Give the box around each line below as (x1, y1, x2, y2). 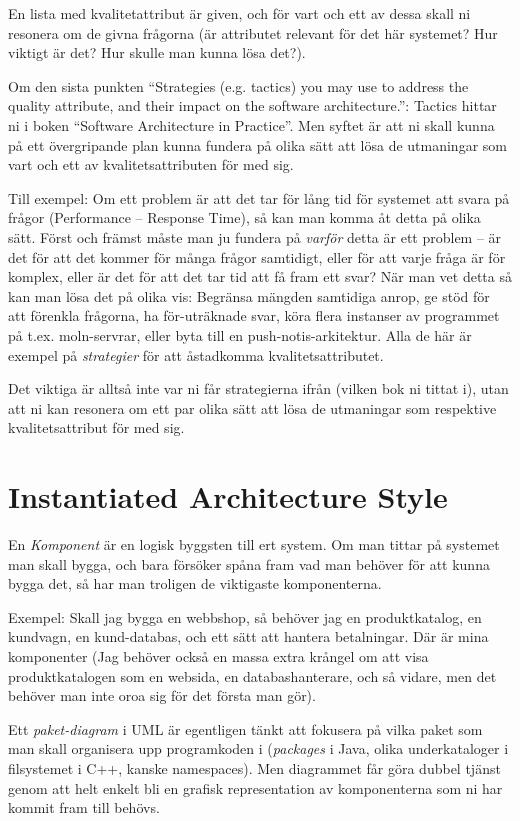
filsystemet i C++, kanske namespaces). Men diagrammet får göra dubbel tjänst (8, 757, 501, 778)
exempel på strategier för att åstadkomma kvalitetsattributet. (8, 344, 384, 365)
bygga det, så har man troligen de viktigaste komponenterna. (8, 573, 382, 594)
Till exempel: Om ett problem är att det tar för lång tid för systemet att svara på (8, 187, 510, 208)
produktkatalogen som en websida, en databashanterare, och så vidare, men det (8, 665, 497, 686)
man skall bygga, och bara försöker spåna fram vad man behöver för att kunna (8, 553, 490, 574)
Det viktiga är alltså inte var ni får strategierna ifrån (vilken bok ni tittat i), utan (8, 378, 509, 399)
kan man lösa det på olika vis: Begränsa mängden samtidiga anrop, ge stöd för (8, 285, 490, 306)
